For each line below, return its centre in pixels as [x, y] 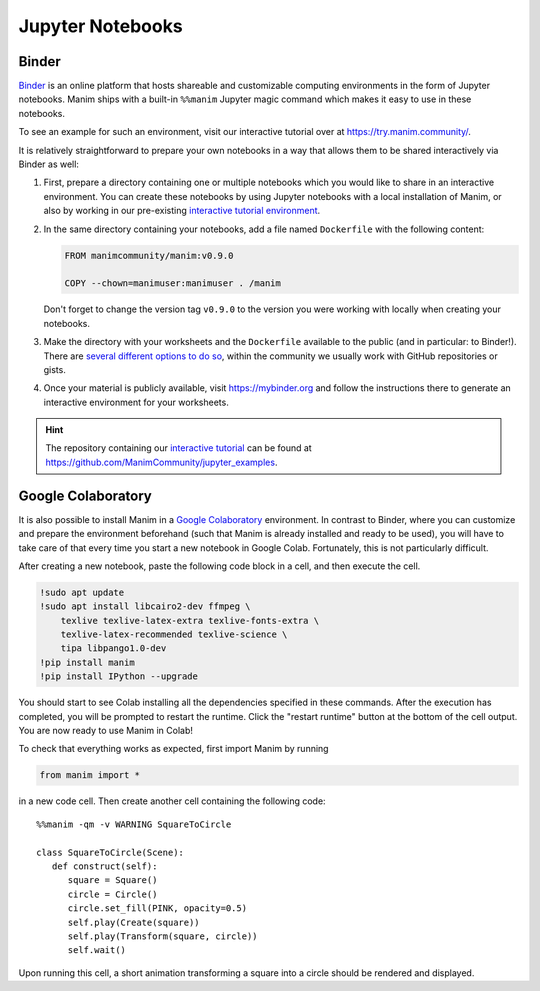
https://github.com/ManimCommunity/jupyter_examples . [161, 462]
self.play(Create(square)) [133, 922]
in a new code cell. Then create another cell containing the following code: [172, 801]
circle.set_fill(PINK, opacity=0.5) [157, 908]
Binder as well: [49, 164]
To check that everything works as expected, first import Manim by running [173, 749]
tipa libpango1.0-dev [113, 648]
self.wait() [97, 950]
